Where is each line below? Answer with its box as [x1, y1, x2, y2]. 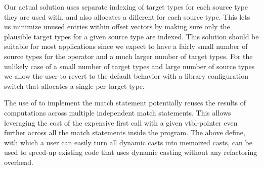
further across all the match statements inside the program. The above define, [4, 127, 245, 138]
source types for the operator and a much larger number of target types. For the [4, 50, 253, 61]
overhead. [4, 156, 33, 167]
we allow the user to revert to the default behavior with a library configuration [4, 71, 248, 81]
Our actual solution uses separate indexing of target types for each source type [4, 2, 248, 12]
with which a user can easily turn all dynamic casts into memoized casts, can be [4, 137, 252, 147]
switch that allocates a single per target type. [4, 80, 145, 91]
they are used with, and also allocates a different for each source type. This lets [4, 11, 250, 22]
